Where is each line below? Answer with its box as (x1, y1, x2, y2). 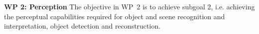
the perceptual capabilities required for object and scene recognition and (4, 11, 225, 21)
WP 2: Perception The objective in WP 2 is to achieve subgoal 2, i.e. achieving (4, 1, 255, 11)
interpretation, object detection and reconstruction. (4, 21, 161, 31)
